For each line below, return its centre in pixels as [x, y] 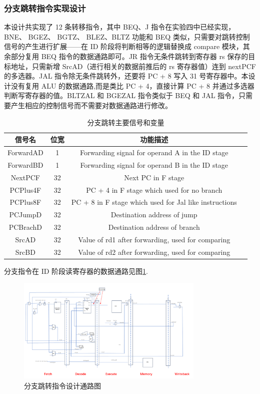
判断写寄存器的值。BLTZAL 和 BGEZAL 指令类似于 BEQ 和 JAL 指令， [121, 95]
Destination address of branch [154, 227]
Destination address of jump [154, 215]
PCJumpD [25, 215]
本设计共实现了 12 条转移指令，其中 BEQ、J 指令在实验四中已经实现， [120, 27]
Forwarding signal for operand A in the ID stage [154, 152]
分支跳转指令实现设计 [45, 8]
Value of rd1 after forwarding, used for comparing [154, 239]
